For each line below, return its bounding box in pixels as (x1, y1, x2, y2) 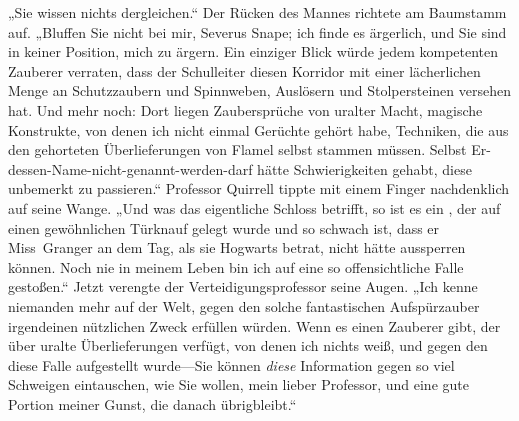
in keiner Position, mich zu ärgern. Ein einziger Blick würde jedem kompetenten (8, 41, 499, 62)
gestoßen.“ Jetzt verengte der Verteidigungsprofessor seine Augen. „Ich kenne (8, 276, 478, 297)
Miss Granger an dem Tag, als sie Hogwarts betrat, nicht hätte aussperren (8, 237, 466, 258)
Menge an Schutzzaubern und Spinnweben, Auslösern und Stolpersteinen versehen (8, 80, 511, 101)
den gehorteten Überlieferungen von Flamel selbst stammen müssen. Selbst (8, 139, 467, 160)
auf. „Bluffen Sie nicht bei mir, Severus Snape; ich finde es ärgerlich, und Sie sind (8, 21, 507, 42)
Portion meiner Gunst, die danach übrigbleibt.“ (8, 393, 297, 414)
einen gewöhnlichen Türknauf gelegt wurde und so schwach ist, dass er (8, 217, 440, 238)
